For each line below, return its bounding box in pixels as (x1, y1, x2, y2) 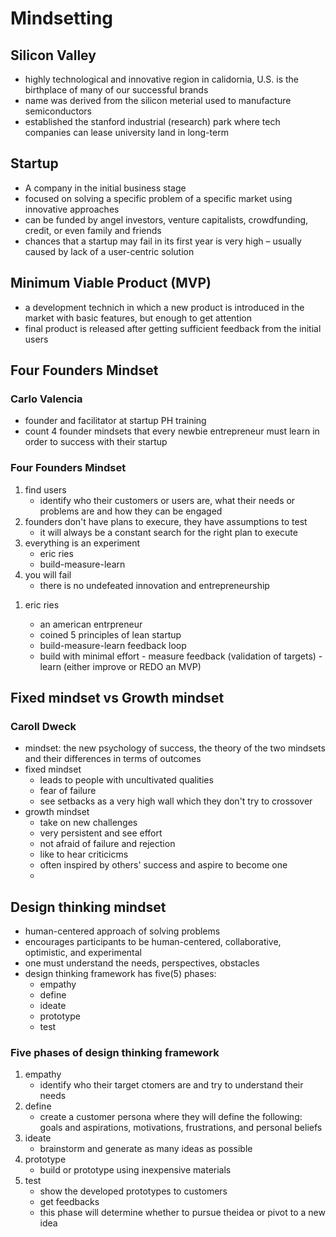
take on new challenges (39, 817, 138, 829)
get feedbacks (39, 1196, 100, 1208)
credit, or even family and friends (24, 224, 162, 236)
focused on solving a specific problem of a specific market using (24, 192, 293, 204)
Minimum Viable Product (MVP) (10, 275, 212, 292)
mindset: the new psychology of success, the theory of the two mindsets (24, 742, 326, 754)
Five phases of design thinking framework (10, 1046, 220, 1060)
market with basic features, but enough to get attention (24, 312, 253, 324)
